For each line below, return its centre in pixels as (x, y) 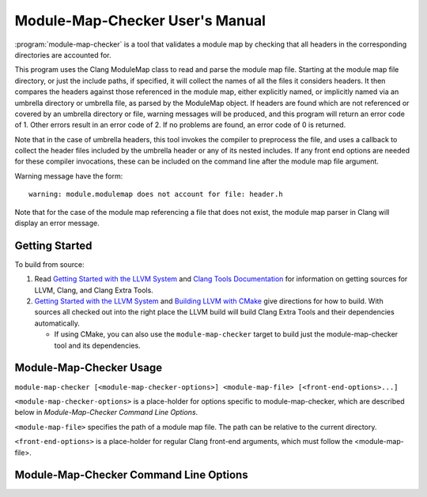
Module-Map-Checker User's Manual (140, 21)
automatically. (57, 323)
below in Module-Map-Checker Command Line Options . (106, 412)
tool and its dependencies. (98, 345)
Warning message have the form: (69, 176)
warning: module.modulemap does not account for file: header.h (156, 194)
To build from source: (49, 264)
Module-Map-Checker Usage (88, 368)
